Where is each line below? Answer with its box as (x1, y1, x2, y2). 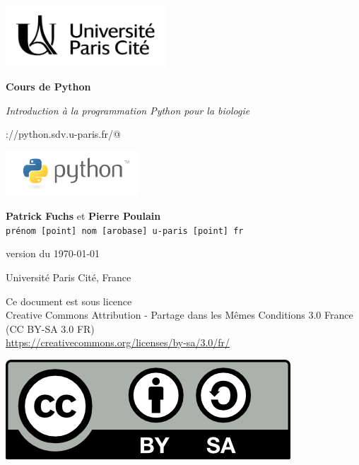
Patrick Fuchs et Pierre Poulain (6, 208, 161, 223)
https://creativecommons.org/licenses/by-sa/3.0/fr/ (6, 335, 230, 350)
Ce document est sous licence (6, 293, 132, 308)
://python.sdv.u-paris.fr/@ (6, 126, 121, 141)
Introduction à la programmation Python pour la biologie (6, 102, 250, 117)
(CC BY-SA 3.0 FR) (6, 321, 95, 336)
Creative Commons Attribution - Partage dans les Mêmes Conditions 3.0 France (6, 307, 353, 322)
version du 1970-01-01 (6, 246, 100, 261)
